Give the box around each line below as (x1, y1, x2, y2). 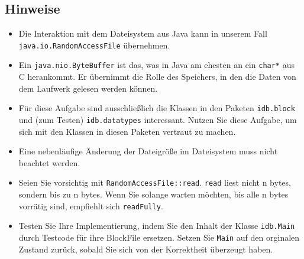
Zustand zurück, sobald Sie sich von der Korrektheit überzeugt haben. (18, 242, 273, 255)
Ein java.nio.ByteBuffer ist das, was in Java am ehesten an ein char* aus (18, 59, 295, 71)
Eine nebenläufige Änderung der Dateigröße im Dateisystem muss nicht (18, 145, 278, 157)
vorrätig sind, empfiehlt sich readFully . (18, 199, 163, 212)
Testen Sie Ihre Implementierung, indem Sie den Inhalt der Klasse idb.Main (18, 219, 295, 232)
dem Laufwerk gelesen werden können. (18, 82, 158, 94)
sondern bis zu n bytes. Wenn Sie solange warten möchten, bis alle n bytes (18, 188, 289, 200)
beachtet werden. (18, 156, 80, 169)
